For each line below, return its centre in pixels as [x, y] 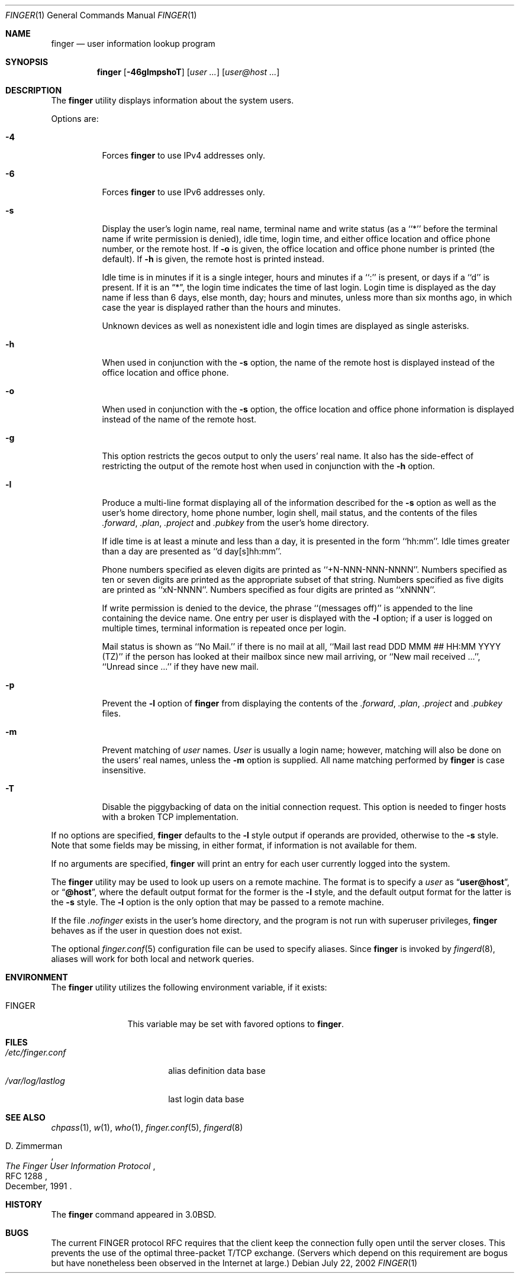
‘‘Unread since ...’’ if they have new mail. [180, 667]
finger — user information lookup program [133, 43]
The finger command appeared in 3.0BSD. [134, 1214]
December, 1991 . [39, 1186]
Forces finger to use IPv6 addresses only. [183, 192]
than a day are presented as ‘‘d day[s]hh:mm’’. [192, 551]
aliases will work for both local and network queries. [153, 959]
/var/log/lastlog [35, 1081]
